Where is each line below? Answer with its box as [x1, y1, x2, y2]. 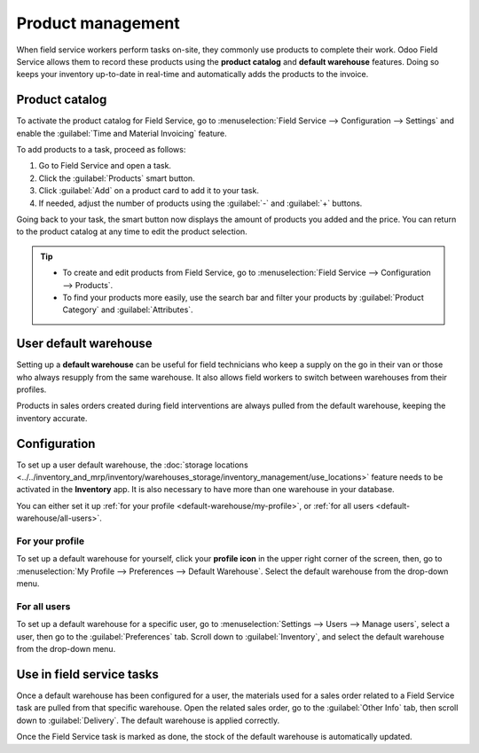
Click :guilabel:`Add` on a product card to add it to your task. [38, 185, 259, 196]
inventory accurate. [16, 412, 88, 423]
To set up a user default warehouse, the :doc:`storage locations [16, 459, 248, 470]
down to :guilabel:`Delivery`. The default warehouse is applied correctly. [16, 715, 279, 726]
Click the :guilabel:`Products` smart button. [38, 173, 195, 184]
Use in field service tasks [16, 666, 159, 682]
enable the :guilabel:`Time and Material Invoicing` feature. [16, 128, 227, 138]
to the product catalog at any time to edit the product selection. [16, 226, 247, 237]
